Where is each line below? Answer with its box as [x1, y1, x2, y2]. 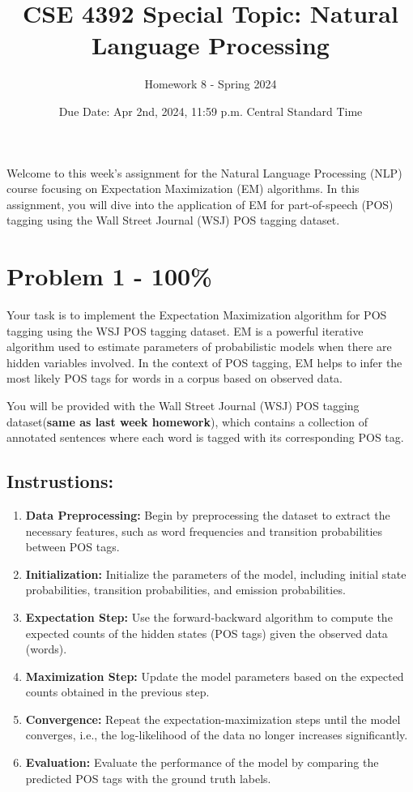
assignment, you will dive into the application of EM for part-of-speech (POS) [6, 195, 394, 212]
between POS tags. [25, 538, 120, 555]
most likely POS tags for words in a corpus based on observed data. [6, 370, 343, 387]
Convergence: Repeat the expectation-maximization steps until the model [25, 710, 401, 727]
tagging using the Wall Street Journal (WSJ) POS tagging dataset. [6, 212, 340, 229]
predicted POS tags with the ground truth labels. [25, 769, 271, 786]
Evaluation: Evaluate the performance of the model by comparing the [25, 754, 379, 771]
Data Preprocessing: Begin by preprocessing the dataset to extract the [25, 506, 390, 523]
